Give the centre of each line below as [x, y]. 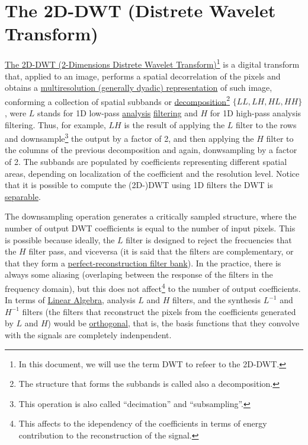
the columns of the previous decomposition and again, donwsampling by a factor [151, 150]
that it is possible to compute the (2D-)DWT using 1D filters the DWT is [139, 185]
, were [16, 113]
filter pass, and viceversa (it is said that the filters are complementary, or [161, 251]
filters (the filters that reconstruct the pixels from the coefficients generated [159, 311]
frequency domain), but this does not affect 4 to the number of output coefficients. [153, 287]
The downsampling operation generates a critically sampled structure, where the [151, 216]
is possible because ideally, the [60, 239]
